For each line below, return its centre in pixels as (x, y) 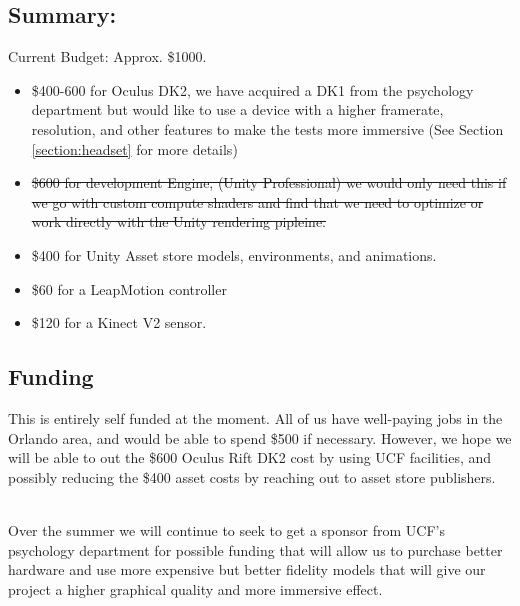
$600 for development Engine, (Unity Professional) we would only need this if (269, 182)
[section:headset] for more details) (134, 148)
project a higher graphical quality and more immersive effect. (195, 588)
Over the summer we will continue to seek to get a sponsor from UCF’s (226, 529)
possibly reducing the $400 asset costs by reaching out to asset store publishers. (252, 476)
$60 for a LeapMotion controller (129, 288)
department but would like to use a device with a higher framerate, (237, 109)
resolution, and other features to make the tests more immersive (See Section (267, 128)
